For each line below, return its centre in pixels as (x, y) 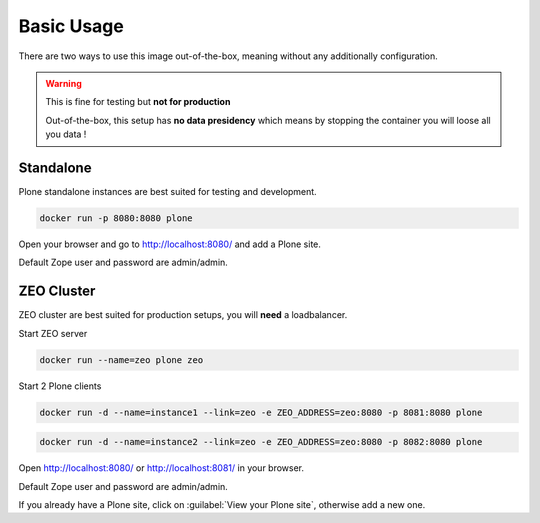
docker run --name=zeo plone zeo (121, 359)
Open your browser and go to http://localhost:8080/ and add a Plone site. (170, 244)
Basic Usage (71, 26)
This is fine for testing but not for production (138, 102)
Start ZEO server (53, 333)
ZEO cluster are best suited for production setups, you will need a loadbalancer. (183, 315)
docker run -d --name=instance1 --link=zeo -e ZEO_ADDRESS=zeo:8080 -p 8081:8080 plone (261, 412)
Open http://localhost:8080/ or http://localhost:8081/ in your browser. (161, 468)
